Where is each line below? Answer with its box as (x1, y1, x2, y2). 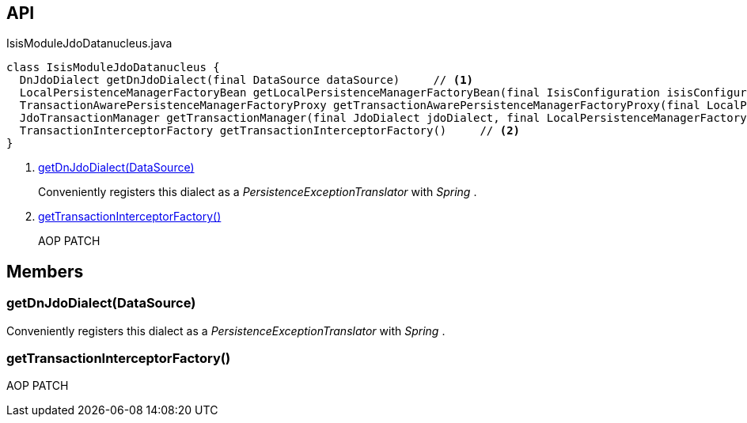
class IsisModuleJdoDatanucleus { (6, 61, 220, 74)
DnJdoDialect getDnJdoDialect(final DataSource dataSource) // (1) (19, 74, 474, 87)
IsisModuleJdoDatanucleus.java (6, 36, 173, 51)
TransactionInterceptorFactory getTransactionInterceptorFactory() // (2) (19, 124, 521, 138)
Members (6, 261, 84, 281)
